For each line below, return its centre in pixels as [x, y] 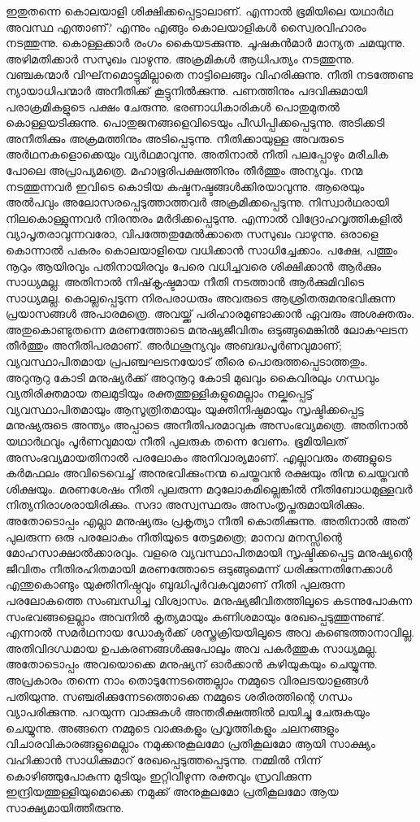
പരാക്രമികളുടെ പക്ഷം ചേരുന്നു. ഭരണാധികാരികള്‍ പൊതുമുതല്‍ [173, 106]
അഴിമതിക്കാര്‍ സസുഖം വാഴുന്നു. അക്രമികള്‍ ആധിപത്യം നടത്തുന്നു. [180, 58]
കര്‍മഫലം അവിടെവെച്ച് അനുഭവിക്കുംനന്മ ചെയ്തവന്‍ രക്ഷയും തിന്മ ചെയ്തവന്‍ [207, 473]
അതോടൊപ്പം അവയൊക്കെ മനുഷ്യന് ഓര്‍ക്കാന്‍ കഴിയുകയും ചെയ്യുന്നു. [192, 664]
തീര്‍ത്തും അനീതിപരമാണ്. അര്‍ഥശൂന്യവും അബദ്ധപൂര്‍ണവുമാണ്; [174, 345]
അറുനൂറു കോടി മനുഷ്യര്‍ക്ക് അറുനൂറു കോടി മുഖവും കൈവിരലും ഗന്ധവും [193, 377]
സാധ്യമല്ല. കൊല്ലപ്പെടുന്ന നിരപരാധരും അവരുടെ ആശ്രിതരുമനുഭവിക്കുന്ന [201, 297]
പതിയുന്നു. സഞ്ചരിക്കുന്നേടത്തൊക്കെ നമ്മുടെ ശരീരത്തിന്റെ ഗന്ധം [179, 696]
